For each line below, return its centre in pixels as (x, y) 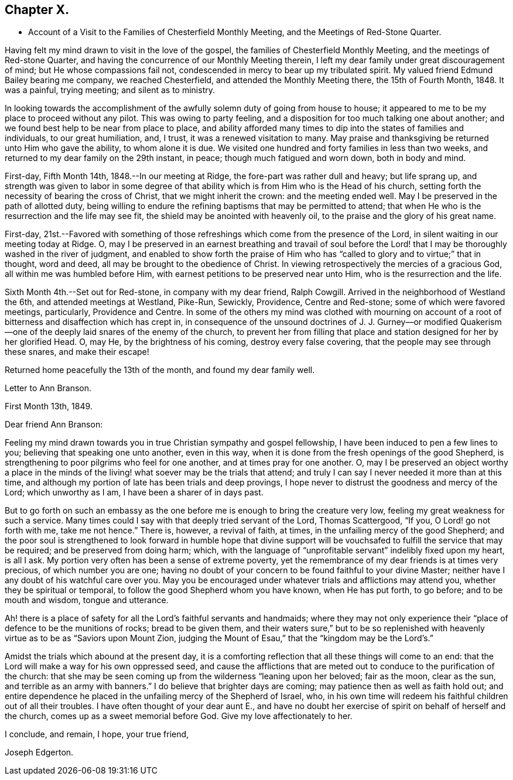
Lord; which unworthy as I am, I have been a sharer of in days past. (134, 492)
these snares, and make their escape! (77, 352)
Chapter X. (37, 10)
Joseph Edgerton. (39, 752)
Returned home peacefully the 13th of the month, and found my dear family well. (160, 370)
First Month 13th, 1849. (49, 406)
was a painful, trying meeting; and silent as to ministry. (110, 90)
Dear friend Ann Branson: (54, 425)
